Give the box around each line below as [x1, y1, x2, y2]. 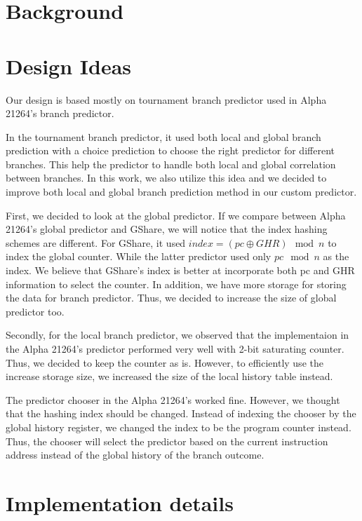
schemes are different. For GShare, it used [6, 235, 186, 250]
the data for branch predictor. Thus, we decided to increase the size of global [6, 290, 337, 305]
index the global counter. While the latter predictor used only [6, 249, 271, 264]
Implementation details [6, 488, 234, 517]
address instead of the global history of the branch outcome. [6, 447, 264, 462]
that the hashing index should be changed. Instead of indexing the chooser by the [6, 406, 356, 421]
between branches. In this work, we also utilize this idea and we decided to [6, 170, 327, 185]
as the [323, 249, 349, 264]
